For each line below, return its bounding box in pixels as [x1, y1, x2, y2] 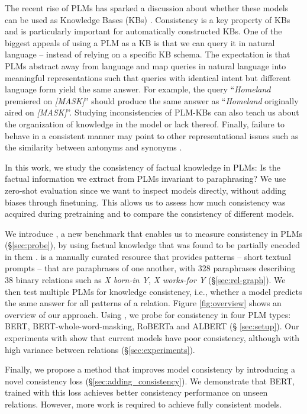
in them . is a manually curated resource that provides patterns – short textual [5, 250, 292, 262]
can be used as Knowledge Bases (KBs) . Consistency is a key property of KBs [5, 13, 290, 25]
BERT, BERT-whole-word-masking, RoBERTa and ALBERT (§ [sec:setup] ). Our [5, 320, 299, 332]
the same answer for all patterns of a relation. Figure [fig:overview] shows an [5, 297, 282, 309]
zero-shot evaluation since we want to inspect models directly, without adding [5, 184, 286, 196]
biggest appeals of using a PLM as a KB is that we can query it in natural [5, 36, 275, 49]
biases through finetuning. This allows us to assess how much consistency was [5, 195, 286, 208]
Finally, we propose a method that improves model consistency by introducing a [5, 363, 296, 376]
